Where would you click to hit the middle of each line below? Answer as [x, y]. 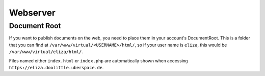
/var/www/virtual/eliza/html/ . [46, 52]
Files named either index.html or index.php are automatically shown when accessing [99, 60]
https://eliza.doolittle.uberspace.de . [56, 67]
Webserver [32, 13]
